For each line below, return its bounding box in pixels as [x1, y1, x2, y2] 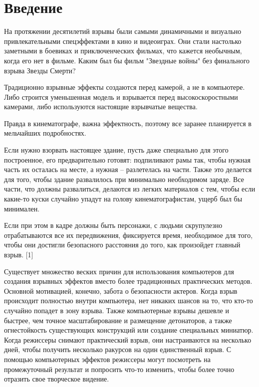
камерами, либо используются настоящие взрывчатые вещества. [4, 101, 198, 112]
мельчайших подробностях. [4, 128, 86, 138]
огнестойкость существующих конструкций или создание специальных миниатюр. [4, 325, 254, 335]
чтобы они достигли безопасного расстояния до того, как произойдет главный [4, 239, 241, 250]
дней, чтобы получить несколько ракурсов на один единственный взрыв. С [4, 344, 232, 355]
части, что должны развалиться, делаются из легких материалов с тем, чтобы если [4, 184, 256, 194]
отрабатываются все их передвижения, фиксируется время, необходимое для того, [4, 229, 253, 240]
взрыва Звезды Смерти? [4, 65, 76, 75]
